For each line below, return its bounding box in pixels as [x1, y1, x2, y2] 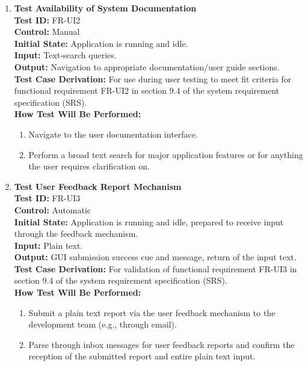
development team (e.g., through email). [28, 318, 177, 331]
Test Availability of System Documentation [14, 2, 197, 14]
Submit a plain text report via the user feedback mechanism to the [28, 306, 276, 319]
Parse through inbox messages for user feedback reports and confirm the [28, 338, 295, 350]
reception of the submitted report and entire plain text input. [28, 350, 256, 362]
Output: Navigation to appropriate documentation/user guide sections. [14, 60, 280, 73]
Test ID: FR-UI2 [14, 13, 81, 26]
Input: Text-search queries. [14, 49, 117, 61]
